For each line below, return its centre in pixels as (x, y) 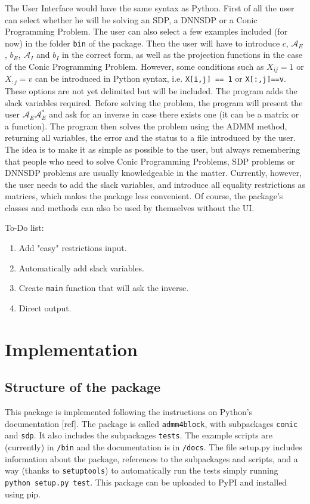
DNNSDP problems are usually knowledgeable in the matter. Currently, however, (153, 173)
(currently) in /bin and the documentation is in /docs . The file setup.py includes (154, 446)
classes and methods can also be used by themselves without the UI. (130, 207)
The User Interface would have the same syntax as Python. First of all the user (150, 8)
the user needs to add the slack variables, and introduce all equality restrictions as (155, 184)
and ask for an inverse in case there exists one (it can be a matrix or (174, 114)
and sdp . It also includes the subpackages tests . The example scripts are (139, 435)
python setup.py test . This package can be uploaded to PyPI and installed (146, 482)
